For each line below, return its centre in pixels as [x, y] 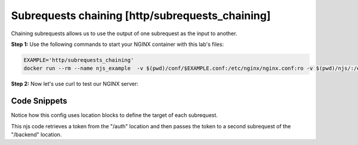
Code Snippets [39, 101]
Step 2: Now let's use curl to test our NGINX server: [75, 84]
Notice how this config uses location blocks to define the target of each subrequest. [114, 115]
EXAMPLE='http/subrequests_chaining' [79, 60]
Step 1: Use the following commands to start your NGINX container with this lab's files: [117, 44]
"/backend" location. [36, 134]
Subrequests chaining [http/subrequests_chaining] [141, 16]
